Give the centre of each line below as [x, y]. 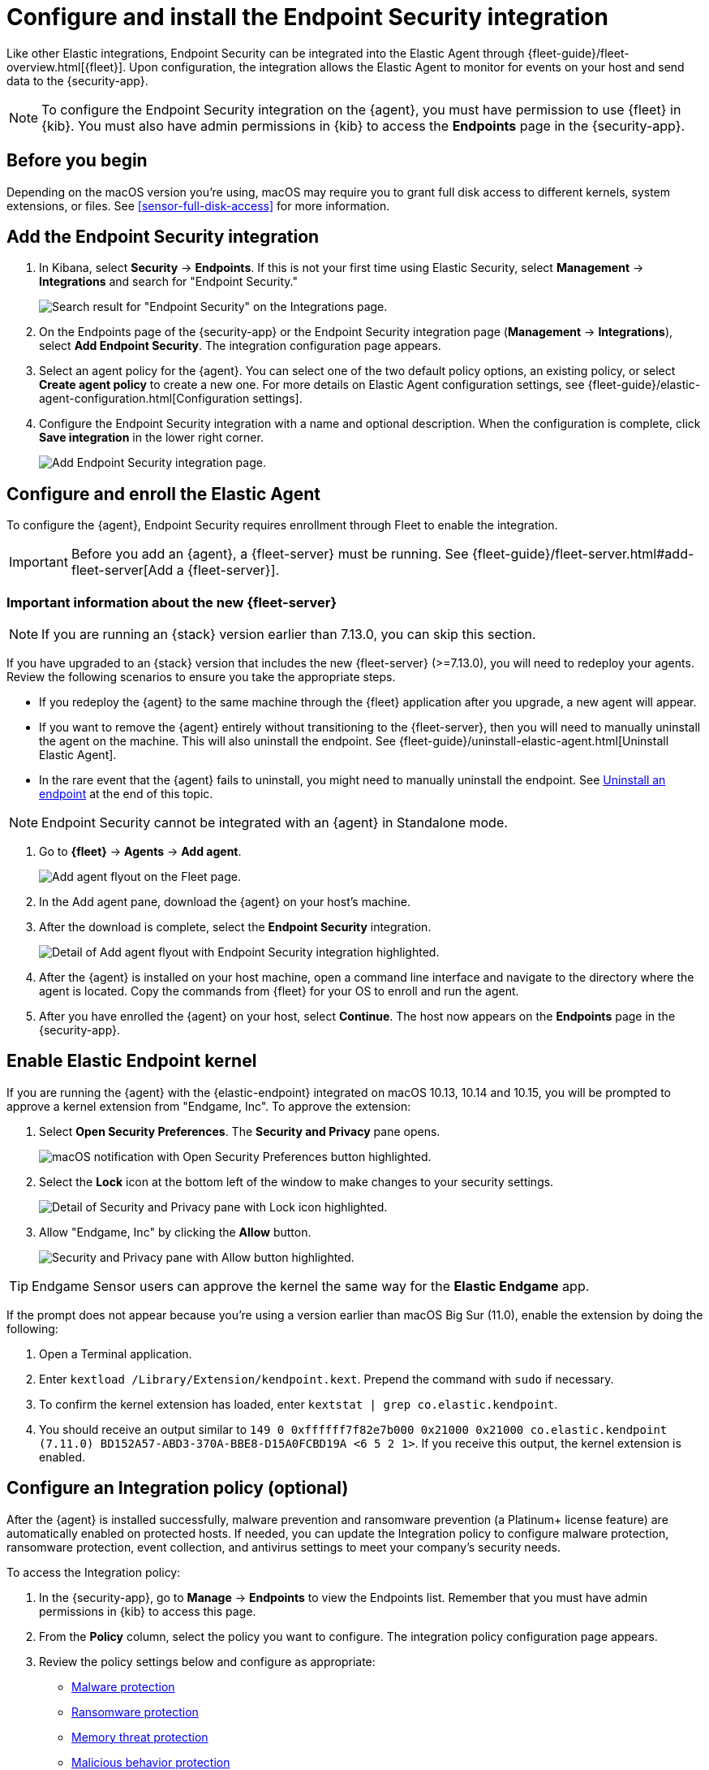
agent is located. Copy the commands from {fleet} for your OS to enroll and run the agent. [279, 991]
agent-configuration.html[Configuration [144, 399]
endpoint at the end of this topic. [126, 794]
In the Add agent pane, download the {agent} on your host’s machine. [225, 902]
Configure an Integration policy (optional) [178, 1488]
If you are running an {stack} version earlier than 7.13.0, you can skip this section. [289, 635]
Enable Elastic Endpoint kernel [132, 1061]
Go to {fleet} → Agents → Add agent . [140, 852]
